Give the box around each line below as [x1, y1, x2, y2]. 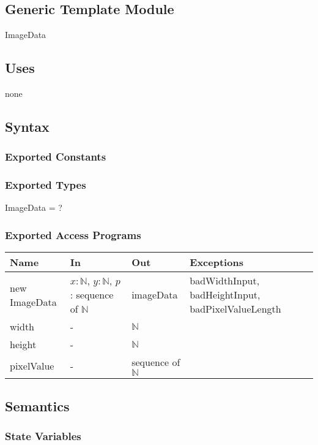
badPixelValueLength [190, 302, 281, 316]
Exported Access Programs [5, 227, 141, 242]
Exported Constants [5, 149, 106, 164]
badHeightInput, [190, 287, 261, 302]
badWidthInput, [190, 273, 260, 288]
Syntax [5, 116, 50, 135]
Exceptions [190, 255, 243, 270]
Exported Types [5, 177, 86, 192]
